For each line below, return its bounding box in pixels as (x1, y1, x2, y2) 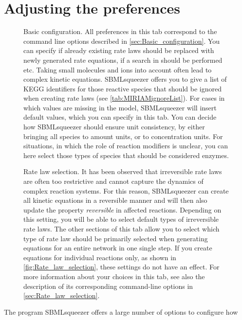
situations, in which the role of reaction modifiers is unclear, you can (23, 141, 228, 151)
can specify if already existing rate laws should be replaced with (23, 45, 214, 55)
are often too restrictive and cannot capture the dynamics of (23, 176, 204, 186)
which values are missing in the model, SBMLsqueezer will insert (23, 102, 217, 112)
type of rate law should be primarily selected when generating (23, 233, 208, 243)
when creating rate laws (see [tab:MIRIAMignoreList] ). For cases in (23, 93, 225, 103)
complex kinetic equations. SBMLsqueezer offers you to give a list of (23, 74, 227, 84)
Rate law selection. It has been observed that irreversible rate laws (23, 166, 222, 177)
